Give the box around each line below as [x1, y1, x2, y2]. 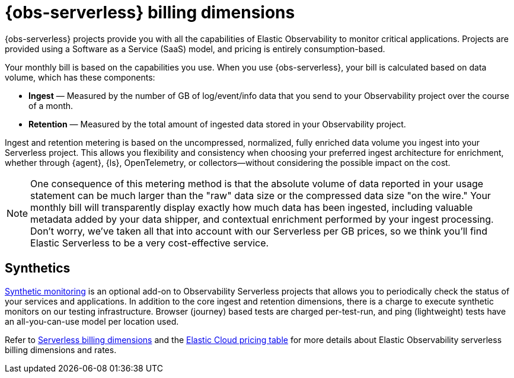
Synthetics [5, 261, 71, 276]
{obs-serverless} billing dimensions [5, 2, 295, 23]
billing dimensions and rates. [5, 344, 117, 355]
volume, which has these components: [5, 72, 155, 82]
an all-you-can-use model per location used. [5, 316, 179, 326]
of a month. [28, 100, 74, 111]
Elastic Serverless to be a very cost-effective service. [30, 236, 269, 249]
